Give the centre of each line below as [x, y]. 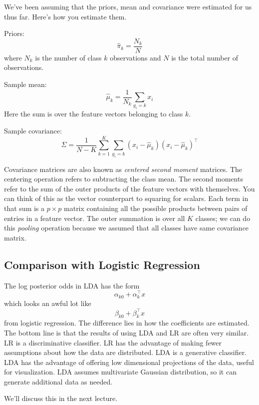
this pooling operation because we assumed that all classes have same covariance [127, 228]
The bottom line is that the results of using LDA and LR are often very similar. [127, 332]
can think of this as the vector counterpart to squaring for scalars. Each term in [126, 198]
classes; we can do [223, 218]
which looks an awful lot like [48, 303]
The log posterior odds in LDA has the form [72, 285]
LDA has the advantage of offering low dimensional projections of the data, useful [129, 362]
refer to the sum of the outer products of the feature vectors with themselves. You [129, 188]
